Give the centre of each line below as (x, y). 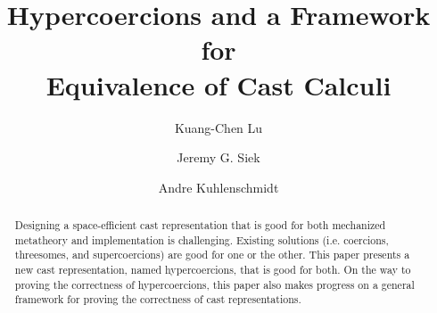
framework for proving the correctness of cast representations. (158, 299)
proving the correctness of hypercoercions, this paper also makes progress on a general (214, 284)
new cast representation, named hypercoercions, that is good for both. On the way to (213, 270)
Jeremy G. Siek (218, 157)
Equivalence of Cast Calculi (218, 84)
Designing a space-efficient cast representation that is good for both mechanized (200, 225)
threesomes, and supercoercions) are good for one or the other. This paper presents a (212, 255)
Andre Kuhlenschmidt (218, 187)
